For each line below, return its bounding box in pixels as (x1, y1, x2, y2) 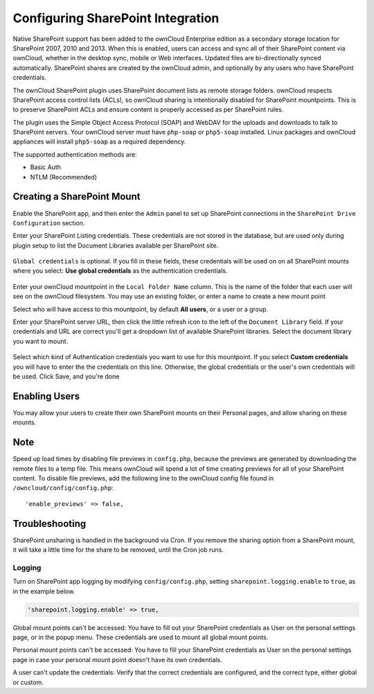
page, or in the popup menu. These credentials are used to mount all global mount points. (12, 633, 269, 641)
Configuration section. (12, 218, 85, 227)
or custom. (12, 678, 44, 686)
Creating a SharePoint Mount (12, 191, 141, 202)
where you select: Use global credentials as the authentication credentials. (12, 267, 228, 275)
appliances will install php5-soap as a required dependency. (12, 137, 186, 146)
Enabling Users (12, 390, 80, 402)
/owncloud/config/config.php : (12, 484, 114, 492)
